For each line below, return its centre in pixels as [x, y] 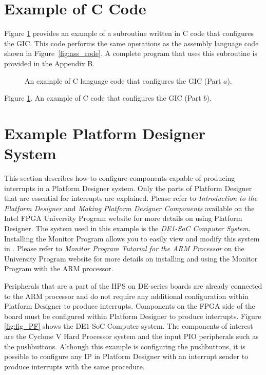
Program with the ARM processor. [59, 268]
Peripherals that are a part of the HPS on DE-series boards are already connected [133, 285]
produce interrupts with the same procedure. [74, 366]
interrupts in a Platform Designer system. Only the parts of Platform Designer [128, 188]
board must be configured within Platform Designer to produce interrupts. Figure [133, 316]
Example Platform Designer [105, 133]
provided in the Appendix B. [50, 63]
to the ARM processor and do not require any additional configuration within [126, 296]
